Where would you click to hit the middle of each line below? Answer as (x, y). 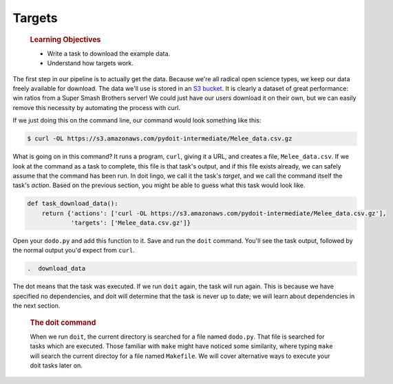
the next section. (36, 306)
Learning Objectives (65, 39)
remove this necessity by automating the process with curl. (96, 107)
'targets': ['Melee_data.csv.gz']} (130, 223)
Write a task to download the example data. (109, 53)
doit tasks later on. (56, 365)
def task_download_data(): (73, 204)
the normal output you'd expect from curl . (74, 250)
